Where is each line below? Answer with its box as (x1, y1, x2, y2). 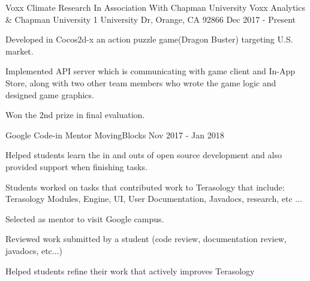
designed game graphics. (5, 88, 94, 101)
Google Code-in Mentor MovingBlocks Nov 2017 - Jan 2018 (5, 128, 224, 141)
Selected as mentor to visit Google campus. (5, 212, 164, 225)
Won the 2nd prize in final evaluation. (5, 108, 145, 121)
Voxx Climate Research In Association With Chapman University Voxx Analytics (5, 1, 305, 13)
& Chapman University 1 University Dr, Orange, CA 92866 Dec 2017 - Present (5, 13, 296, 25)
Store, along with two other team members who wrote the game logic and (5, 76, 276, 89)
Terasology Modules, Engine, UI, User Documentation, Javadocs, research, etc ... (5, 192, 302, 205)
